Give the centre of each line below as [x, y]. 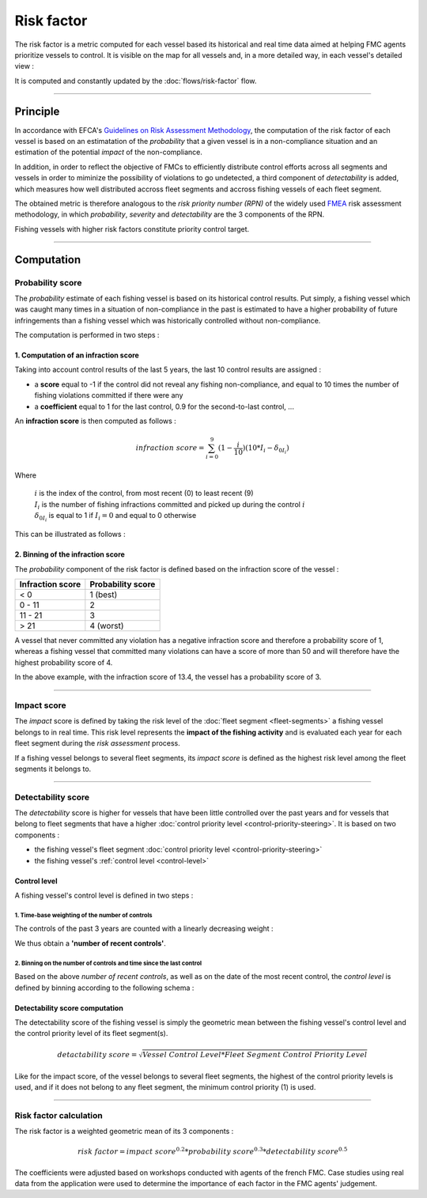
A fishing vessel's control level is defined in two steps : [104, 896]
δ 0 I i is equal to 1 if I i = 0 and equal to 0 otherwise [115, 517]
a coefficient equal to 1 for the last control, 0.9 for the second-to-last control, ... [164, 406]
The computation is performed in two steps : [87, 335]
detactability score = [97, 1054]
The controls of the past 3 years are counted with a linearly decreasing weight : [144, 928]
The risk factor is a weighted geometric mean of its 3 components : [124, 1132]
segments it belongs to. [53, 769]
